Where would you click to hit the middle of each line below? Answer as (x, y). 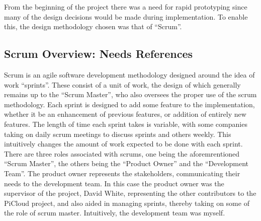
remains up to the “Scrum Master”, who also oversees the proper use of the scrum (130, 94)
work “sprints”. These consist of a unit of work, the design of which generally (122, 84)
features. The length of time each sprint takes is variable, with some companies (126, 124)
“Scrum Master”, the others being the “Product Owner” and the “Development (126, 163)
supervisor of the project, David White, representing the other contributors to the (130, 193)
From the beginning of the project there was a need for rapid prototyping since (126, 7)
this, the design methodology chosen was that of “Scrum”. (93, 26)
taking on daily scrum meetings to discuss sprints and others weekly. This (118, 134)
